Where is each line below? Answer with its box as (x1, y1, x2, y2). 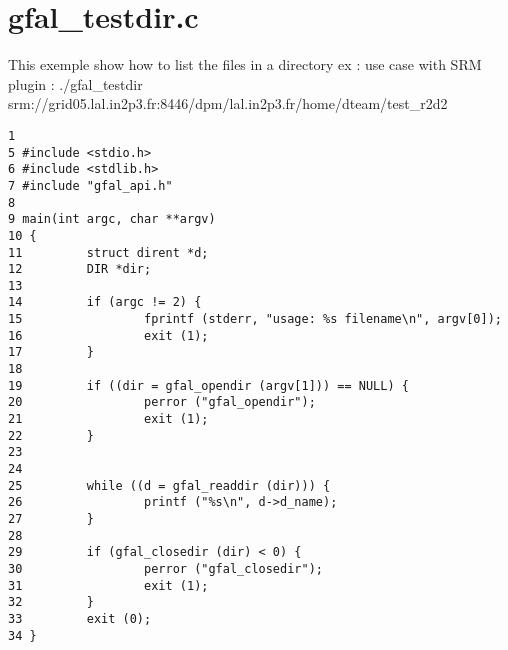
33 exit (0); (8, 611, 152, 626)
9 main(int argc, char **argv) (8, 212, 216, 227)
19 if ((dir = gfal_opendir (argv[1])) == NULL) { (8, 378, 409, 393)
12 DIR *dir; (8, 262, 152, 277)
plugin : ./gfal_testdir (8, 73, 143, 94)
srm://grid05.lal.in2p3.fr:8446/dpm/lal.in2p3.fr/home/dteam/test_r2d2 (8, 93, 448, 114)
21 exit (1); (8, 412, 209, 427)
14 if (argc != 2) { (8, 295, 202, 310)
